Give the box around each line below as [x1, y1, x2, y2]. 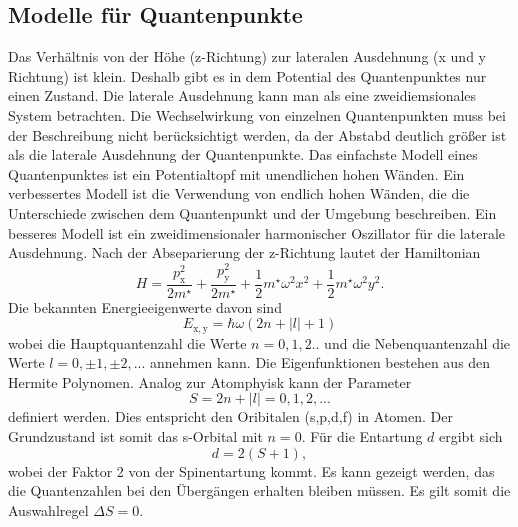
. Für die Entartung [301, 426, 423, 447]
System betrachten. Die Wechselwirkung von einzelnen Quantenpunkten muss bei [8, 104, 506, 125]
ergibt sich [439, 426, 503, 447]
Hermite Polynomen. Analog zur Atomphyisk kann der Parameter [8, 371, 412, 392]
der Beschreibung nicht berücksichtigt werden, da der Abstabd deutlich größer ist [8, 124, 507, 145]
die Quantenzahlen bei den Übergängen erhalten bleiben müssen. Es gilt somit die [8, 480, 511, 501]
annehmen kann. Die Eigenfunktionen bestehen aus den [150, 352, 491, 373]
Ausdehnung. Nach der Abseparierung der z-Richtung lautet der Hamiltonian [8, 242, 481, 263]
